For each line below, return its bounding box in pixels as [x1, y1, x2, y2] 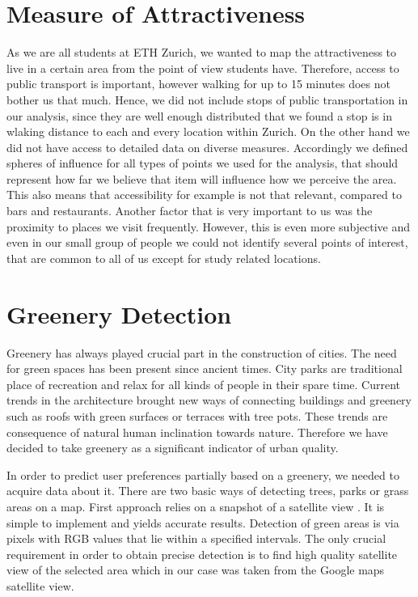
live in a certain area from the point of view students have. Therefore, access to [6, 59, 399, 76]
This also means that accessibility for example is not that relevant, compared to [6, 186, 402, 203]
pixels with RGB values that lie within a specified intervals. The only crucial [6, 530, 386, 547]
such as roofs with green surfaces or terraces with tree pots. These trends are [6, 407, 388, 424]
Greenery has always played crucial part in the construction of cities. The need [6, 344, 397, 361]
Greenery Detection [6, 297, 232, 330]
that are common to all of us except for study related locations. [6, 249, 321, 266]
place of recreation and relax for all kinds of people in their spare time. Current [6, 375, 400, 392]
